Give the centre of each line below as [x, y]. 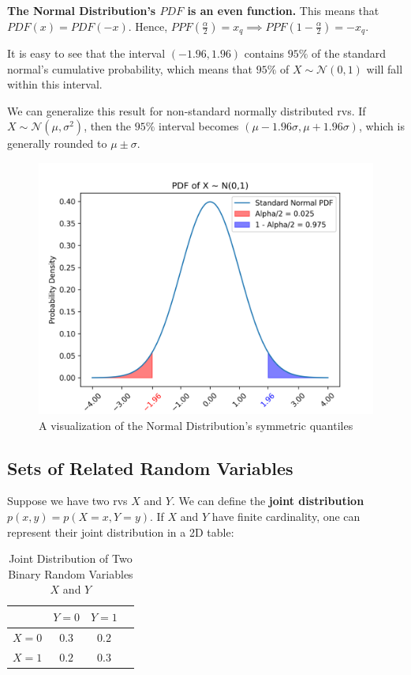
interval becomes [199, 126]
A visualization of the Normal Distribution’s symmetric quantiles [196, 425]
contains [264, 53]
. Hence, [148, 26]
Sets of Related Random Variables [150, 468]
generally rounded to [57, 143]
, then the [108, 126]
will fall [385, 68]
